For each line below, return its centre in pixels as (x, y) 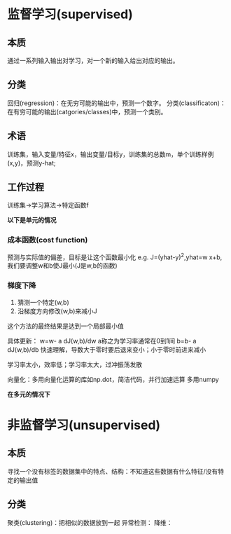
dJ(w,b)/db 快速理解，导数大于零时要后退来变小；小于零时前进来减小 (107, 349)
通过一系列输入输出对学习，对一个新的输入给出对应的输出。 (93, 61)
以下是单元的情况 (32, 220)
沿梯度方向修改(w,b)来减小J (57, 311)
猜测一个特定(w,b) (43, 302)
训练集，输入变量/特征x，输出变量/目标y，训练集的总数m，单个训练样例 (111, 154)
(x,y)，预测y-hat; (31, 163)
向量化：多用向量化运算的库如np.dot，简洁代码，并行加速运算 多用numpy (113, 379)
